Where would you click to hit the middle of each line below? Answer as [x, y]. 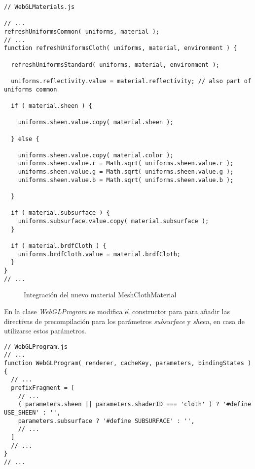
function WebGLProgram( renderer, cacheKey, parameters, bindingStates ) [128, 363]
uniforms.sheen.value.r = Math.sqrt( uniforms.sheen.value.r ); [126, 164]
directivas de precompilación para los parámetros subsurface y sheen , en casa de [124, 321]
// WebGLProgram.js [36, 347]
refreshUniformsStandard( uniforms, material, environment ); [115, 65]
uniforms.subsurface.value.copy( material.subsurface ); [113, 221]
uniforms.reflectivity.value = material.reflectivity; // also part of [131, 81]
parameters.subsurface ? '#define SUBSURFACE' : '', [106, 421]
